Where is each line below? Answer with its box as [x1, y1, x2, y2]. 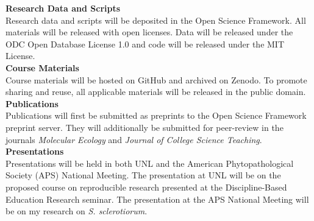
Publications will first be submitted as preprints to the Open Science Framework [5, 109, 307, 122]
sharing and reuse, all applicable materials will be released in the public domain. [5, 85, 306, 98]
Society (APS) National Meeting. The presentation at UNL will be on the [5, 169, 281, 181]
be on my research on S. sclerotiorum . [5, 205, 148, 217]
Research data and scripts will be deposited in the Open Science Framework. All [5, 13, 306, 26]
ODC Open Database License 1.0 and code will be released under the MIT [5, 37, 285, 50]
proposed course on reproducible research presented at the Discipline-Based [5, 180, 287, 193]
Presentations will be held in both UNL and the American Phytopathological [5, 156, 294, 169]
